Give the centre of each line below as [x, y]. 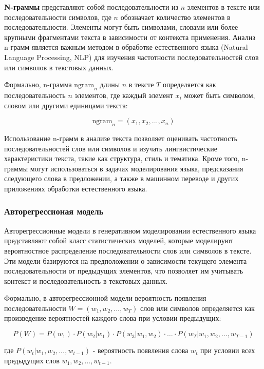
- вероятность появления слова [140, 350]
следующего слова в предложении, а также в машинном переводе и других [121, 178]
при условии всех [228, 350]
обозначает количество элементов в [175, 17]
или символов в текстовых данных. [59, 67]
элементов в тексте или [223, 7]
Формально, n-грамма [38, 84]
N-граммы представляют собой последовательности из [91, 7]
